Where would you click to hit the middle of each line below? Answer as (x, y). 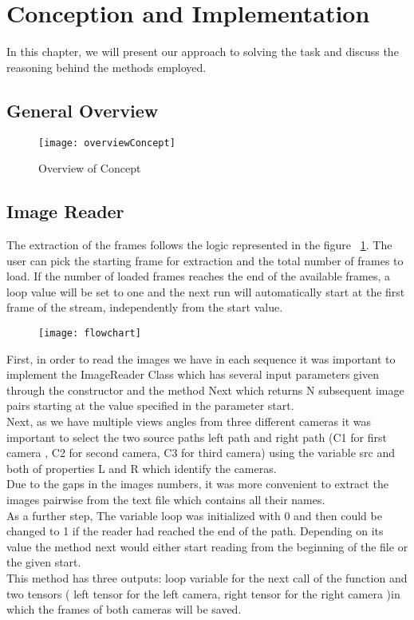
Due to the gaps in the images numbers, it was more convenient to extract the (197, 484)
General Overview (83, 110)
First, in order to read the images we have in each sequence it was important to (201, 358)
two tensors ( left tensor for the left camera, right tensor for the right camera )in (203, 593)
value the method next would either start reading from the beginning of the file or (207, 546)
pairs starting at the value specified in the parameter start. (150, 405)
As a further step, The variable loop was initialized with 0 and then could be (194, 515)
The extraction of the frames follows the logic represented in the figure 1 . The (199, 244)
